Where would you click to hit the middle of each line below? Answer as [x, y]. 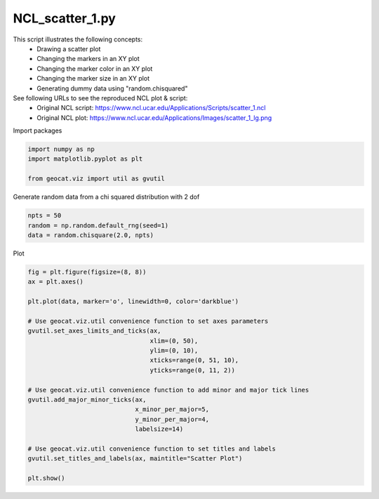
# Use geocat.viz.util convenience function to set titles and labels [152, 448]
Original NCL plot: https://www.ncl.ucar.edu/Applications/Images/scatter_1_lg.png [154, 118]
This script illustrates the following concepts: [78, 39]
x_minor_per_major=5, [172, 410]
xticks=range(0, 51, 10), [194, 360]
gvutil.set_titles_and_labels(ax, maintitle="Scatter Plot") [135, 459]
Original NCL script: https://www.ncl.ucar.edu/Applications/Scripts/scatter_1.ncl [151, 108]
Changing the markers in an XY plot [88, 59]
